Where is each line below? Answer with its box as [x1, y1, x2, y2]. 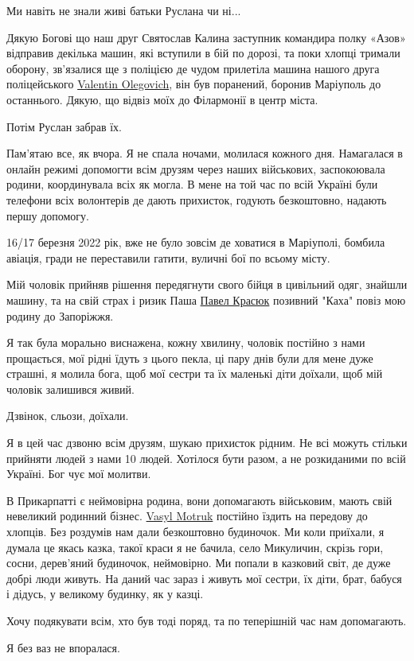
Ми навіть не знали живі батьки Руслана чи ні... [6, 2, 241, 18]
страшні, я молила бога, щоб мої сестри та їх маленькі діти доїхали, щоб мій [6, 365, 383, 382]
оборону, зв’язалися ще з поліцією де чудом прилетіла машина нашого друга [6, 60, 380, 76]
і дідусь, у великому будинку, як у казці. [6, 585, 204, 602]
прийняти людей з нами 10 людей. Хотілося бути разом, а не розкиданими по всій [6, 449, 406, 466]
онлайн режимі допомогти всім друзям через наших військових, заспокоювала [6, 160, 385, 177]
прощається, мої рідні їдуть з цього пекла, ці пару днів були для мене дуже [6, 349, 373, 366]
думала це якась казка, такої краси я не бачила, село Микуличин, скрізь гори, [6, 539, 384, 555]
